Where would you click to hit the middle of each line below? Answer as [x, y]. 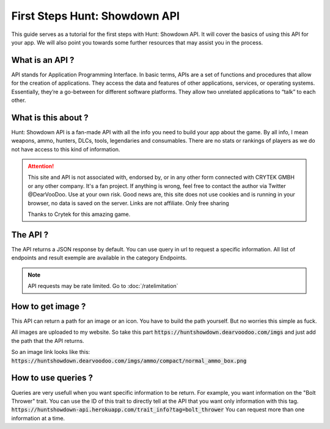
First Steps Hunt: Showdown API [96, 16]
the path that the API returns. [48, 341]
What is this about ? [50, 117]
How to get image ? [49, 306]
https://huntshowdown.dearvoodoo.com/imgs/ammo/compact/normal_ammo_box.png [129, 361]
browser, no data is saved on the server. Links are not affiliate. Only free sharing [128, 203]
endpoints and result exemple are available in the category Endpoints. [99, 258]
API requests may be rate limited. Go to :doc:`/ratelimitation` [103, 286]
